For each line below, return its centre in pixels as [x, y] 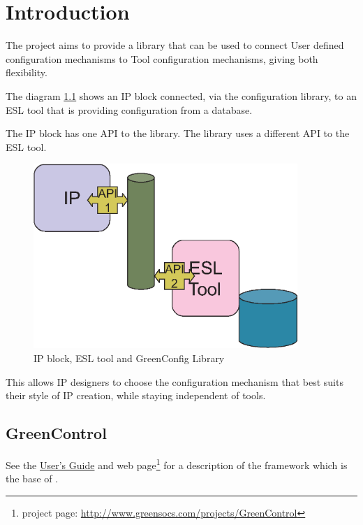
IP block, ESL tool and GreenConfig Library [129, 358]
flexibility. [27, 72]
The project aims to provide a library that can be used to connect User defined [175, 45]
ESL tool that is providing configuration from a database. [129, 109]
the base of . [32, 479]
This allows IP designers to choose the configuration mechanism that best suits [175, 381]
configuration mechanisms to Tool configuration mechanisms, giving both [162, 58]
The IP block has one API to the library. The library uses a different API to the [178, 133]
